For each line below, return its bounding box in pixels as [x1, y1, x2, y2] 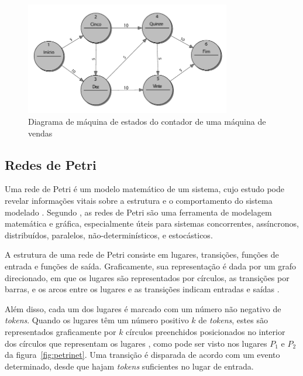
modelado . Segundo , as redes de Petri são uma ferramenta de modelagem [5, 206, 272, 218]
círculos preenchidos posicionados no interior [126, 325, 285, 337]
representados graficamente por [5, 325, 116, 337]
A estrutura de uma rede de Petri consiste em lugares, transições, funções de [5, 248, 279, 261]
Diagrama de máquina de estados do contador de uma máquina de [28, 115, 266, 127]
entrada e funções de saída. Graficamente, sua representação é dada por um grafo [5, 259, 297, 272]
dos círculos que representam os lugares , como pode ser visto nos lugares [5, 337, 267, 349]
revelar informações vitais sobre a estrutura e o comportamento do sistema [5, 194, 273, 206]
